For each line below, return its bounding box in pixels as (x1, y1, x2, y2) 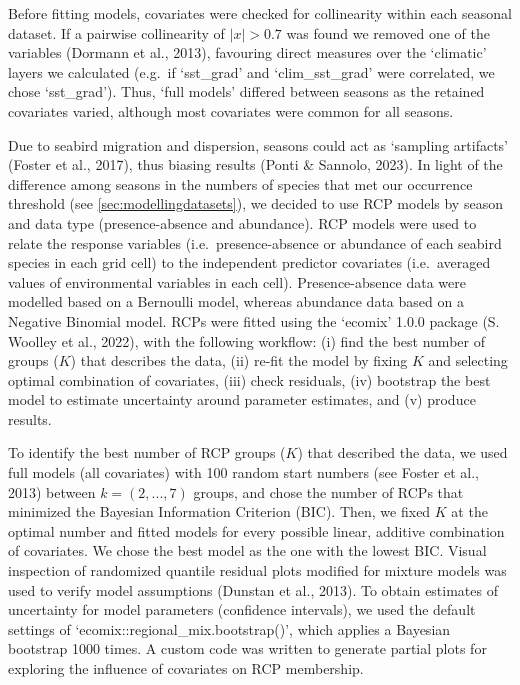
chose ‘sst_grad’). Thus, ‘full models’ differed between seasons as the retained (8, 81, 485, 102)
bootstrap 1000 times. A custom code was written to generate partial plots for (8, 638, 487, 659)
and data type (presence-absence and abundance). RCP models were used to (8, 212, 477, 233)
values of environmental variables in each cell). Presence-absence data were (8, 271, 466, 292)
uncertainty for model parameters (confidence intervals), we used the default (8, 599, 476, 620)
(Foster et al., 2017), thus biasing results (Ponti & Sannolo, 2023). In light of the (8, 154, 503, 175)
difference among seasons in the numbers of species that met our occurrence (8, 173, 473, 194)
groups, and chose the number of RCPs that (193, 481, 464, 502)
